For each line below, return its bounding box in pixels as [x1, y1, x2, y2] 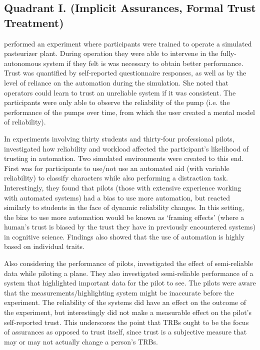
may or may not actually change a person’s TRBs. [4, 336, 158, 346]
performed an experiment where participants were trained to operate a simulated [4, 38, 252, 48]
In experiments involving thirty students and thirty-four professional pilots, [4, 133, 234, 143]
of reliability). [4, 116, 46, 127]
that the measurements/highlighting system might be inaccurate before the [4, 287, 234, 297]
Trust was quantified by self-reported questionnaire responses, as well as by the [4, 67, 246, 78]
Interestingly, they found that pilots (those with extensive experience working [4, 182, 241, 192]
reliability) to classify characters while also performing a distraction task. [4, 172, 228, 183]
